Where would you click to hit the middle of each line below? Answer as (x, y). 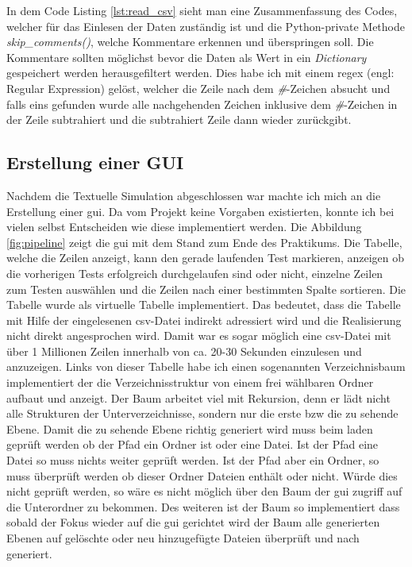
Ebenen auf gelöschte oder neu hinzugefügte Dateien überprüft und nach (183, 538)
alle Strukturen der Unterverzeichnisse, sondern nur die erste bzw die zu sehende (202, 413)
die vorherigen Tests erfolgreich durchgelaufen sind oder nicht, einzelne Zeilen (195, 273)
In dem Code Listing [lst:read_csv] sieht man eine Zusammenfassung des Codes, (202, 10)
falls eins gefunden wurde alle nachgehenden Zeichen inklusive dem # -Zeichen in (202, 104)
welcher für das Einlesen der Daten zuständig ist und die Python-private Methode (206, 26)
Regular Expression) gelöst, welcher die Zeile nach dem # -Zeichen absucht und (198, 88)
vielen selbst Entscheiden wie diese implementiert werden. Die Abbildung (184, 227)
